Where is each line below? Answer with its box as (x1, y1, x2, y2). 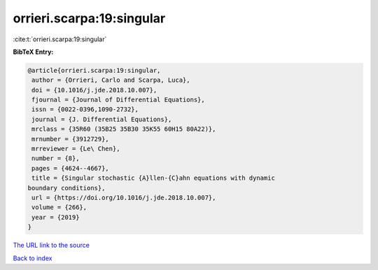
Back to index (13, 254, 52, 262)
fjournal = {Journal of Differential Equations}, (31, 96, 206, 104)
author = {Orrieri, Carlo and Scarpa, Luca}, (31, 76, 190, 84)
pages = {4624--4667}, (31, 164, 110, 172)
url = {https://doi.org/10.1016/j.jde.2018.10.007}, (31, 194, 216, 201)
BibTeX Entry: (13, 48, 54, 56)
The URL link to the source (13, 241, 90, 250)
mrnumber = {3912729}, (31, 135, 110, 143)
